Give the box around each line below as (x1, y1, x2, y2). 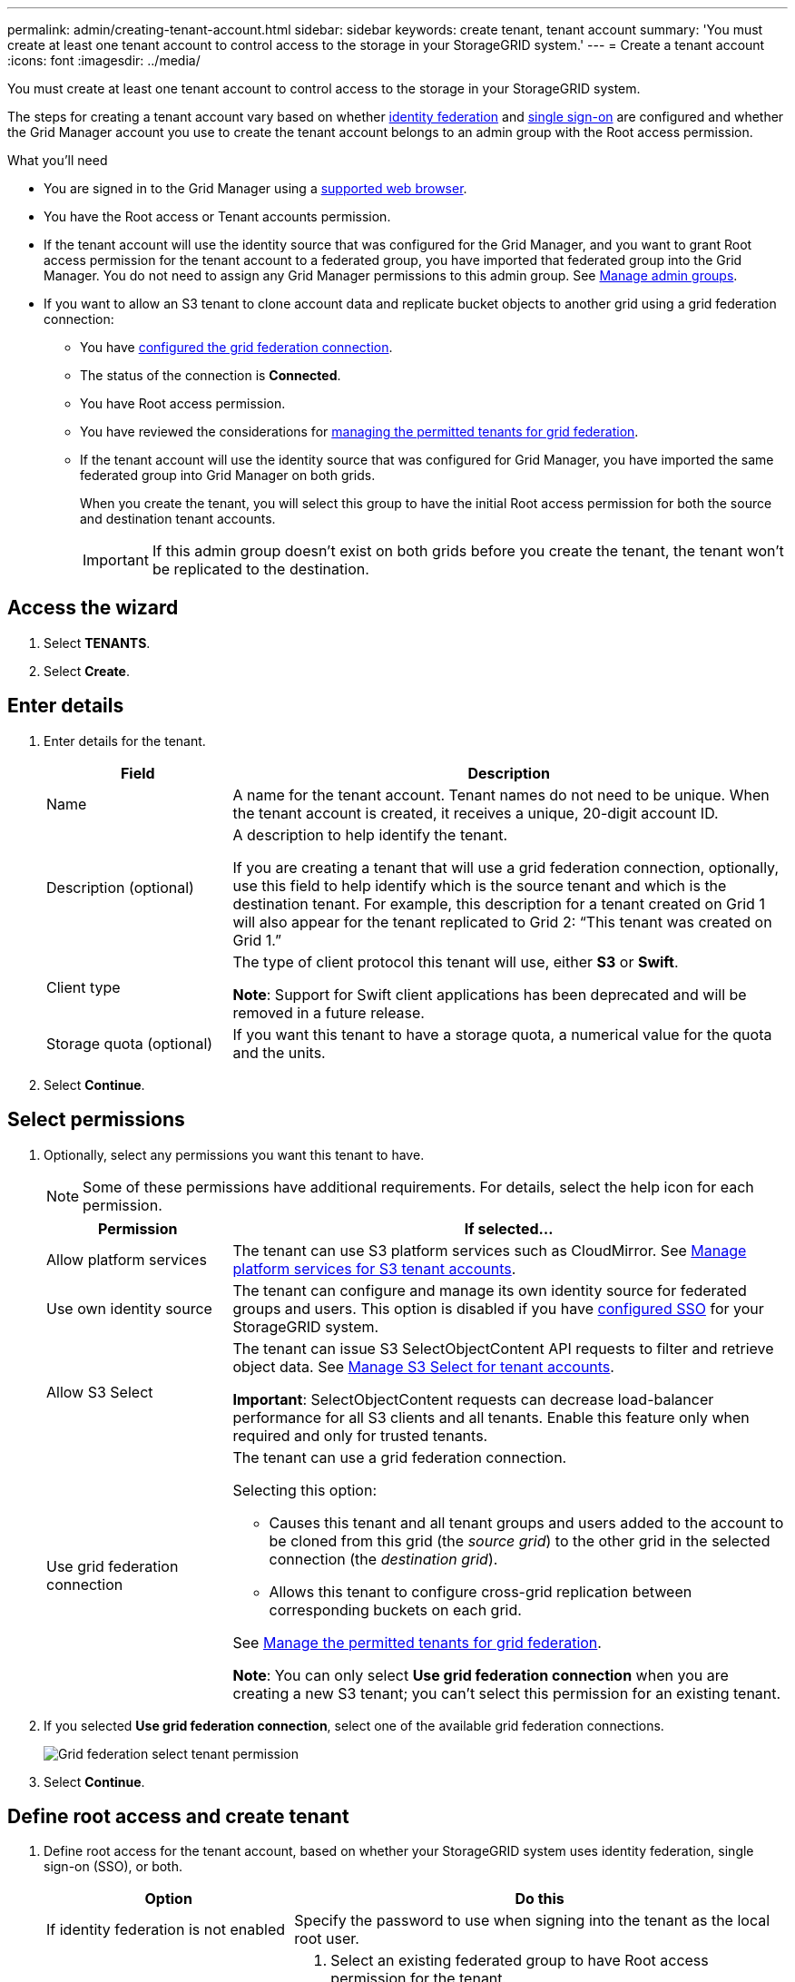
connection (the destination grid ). (269, 1549, 498, 1568)
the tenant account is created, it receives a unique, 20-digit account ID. (232, 803, 719, 822)
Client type (46, 977, 121, 996)
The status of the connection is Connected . (80, 368, 341, 383)
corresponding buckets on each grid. (269, 1600, 522, 1619)
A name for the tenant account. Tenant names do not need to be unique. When (232, 785, 770, 804)
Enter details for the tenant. (44, 732, 206, 749)
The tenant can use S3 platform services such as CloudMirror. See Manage (232, 1241, 747, 1260)
